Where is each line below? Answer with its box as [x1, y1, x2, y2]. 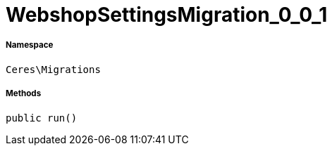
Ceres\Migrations [6, 63, 101, 75]
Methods [6, 88, 42, 99]
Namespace [6, 40, 54, 51]
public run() [6, 112, 78, 124]
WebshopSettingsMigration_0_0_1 [6, 3, 328, 27]
